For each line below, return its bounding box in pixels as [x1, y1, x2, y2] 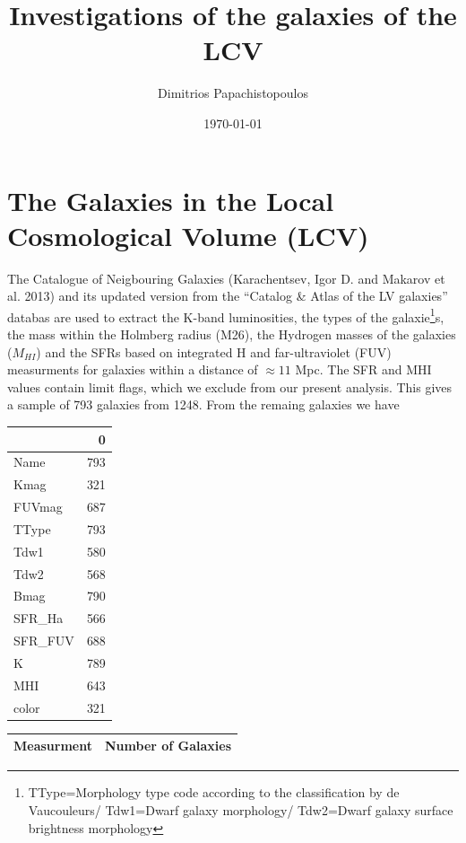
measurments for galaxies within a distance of [7, 360, 258, 379]
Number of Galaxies [104, 736, 232, 755]
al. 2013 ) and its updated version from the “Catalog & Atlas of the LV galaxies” [7, 286, 448, 305]
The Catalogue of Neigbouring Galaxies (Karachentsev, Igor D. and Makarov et [7, 268, 445, 287]
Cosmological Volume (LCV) [7, 216, 369, 253]
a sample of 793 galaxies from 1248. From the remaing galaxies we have [7, 395, 400, 414]
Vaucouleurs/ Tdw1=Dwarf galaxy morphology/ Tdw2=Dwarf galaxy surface [28, 800, 453, 819]
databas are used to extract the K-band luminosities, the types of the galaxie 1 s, [7, 304, 444, 326]
